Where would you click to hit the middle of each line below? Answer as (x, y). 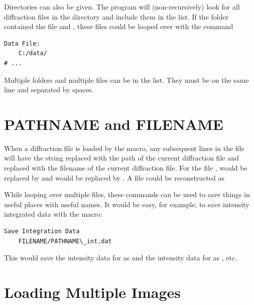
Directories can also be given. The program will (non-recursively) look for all (122, 7)
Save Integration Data (42, 232)
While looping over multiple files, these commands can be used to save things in (127, 194)
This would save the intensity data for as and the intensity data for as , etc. (121, 258)
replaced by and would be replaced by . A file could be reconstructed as (114, 177)
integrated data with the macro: (53, 214)
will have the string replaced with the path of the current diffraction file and (121, 158)
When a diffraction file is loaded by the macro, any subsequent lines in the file (124, 148)
